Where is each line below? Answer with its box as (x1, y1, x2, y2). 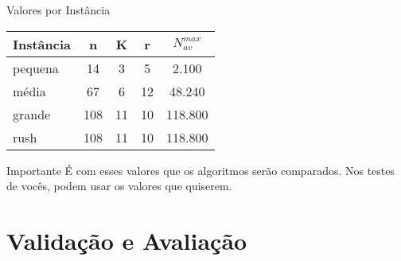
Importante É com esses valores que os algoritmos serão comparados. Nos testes (6, 162, 395, 178)
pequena (13, 58, 59, 77)
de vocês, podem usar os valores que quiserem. (6, 177, 232, 194)
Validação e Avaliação (6, 224, 247, 256)
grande (13, 104, 51, 123)
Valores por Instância (6, 2, 111, 18)
